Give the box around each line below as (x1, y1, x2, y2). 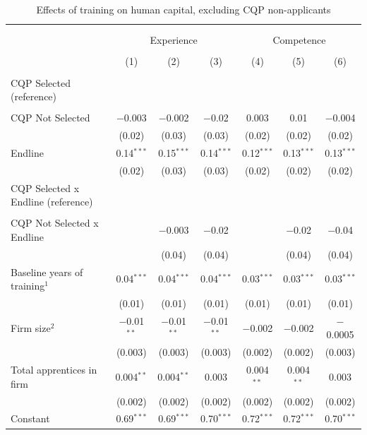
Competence (272, 32, 326, 47)
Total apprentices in (11, 362, 97, 377)
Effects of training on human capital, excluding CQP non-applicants (36, 2, 331, 16)
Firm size (11, 320, 51, 335)
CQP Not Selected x (11, 215, 99, 230)
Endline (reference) (11, 194, 93, 209)
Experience (150, 32, 198, 47)
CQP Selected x (11, 180, 80, 195)
